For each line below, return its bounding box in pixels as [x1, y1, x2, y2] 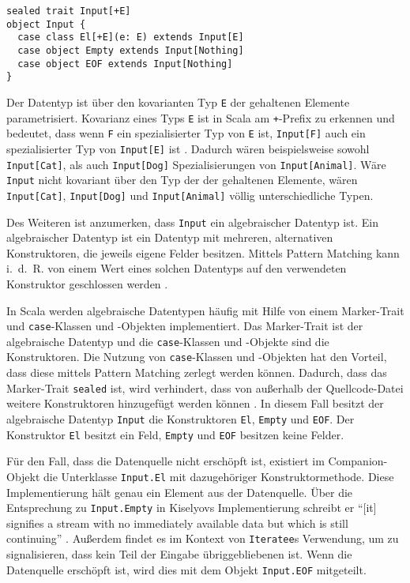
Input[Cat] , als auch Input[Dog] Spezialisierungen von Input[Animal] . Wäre [6, 156, 386, 172]
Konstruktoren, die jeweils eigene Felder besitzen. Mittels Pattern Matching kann [6, 244, 400, 261]
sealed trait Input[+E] [6, 6, 131, 17]
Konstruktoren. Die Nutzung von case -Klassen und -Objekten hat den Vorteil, [6, 348, 387, 365]
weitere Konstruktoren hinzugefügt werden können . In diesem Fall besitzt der [6, 395, 384, 412]
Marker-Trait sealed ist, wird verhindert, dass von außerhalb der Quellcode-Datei [6, 379, 404, 396]
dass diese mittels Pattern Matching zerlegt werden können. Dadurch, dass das [6, 364, 387, 381]
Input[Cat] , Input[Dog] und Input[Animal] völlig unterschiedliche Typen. [6, 186, 374, 203]
